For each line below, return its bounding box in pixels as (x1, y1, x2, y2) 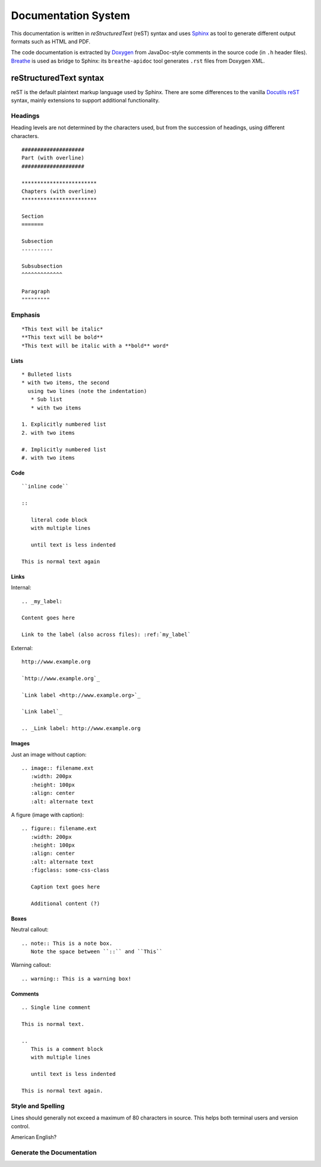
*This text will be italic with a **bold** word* (21, 342, 169, 349)
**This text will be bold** (21, 334, 103, 341)
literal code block (30, 516, 88, 523)
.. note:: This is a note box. (21, 940, 113, 947)
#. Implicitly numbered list (21, 446, 106, 453)
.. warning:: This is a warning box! (21, 975, 132, 982)
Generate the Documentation (11, 1148, 97, 1156)
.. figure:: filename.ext (21, 825, 97, 832)
